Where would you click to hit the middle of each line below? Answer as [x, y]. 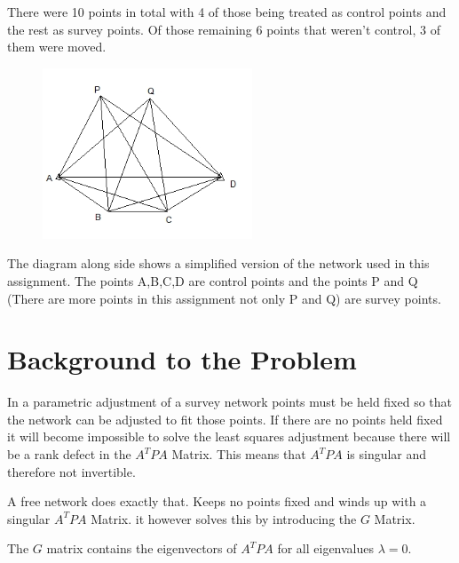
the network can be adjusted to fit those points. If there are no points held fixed [225, 419]
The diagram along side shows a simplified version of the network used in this [218, 263]
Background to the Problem [182, 359]
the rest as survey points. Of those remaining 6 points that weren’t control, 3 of [224, 29]
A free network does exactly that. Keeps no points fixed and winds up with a [217, 501]
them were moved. [57, 47]
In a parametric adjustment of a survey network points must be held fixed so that [230, 402]
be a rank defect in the [69, 454]
